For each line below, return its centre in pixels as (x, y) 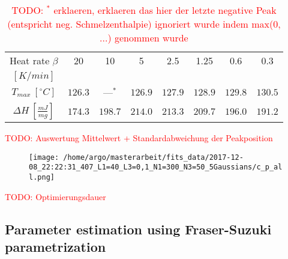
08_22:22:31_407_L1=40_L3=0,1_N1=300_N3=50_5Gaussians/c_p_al (156, 167)
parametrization (55, 246)
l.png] (42, 177)
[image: (44, 157)
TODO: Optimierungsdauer (55, 196)
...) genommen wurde (144, 38)
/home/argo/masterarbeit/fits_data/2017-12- (153, 157)
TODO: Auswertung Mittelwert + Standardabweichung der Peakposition (139, 138)
